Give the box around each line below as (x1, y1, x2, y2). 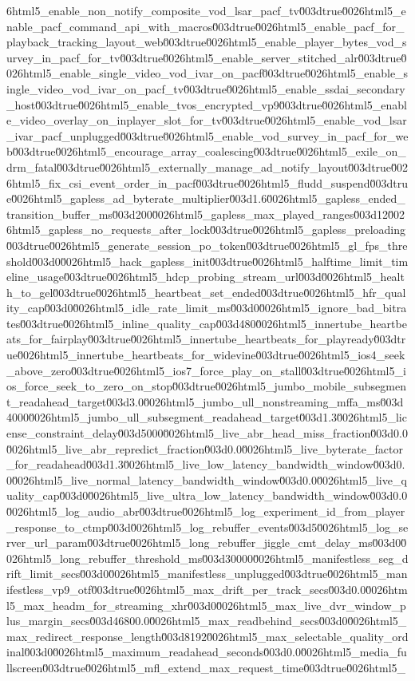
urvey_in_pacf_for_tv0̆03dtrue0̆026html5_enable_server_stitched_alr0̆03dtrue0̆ (6, 49, 407, 65)
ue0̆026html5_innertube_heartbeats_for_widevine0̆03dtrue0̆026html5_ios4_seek (6, 346, 405, 363)
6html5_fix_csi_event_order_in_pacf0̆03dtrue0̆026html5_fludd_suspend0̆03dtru (6, 174, 408, 191)
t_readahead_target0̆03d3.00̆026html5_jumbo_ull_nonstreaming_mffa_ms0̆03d (6, 393, 404, 410)
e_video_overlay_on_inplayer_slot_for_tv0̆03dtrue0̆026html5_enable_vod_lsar (6, 112, 407, 129)
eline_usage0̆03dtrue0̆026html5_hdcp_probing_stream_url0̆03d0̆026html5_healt (6, 268, 405, 285)
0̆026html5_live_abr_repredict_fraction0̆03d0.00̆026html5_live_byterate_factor (6, 440, 403, 457)
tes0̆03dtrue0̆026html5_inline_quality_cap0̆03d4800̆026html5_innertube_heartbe (6, 315, 407, 331)
